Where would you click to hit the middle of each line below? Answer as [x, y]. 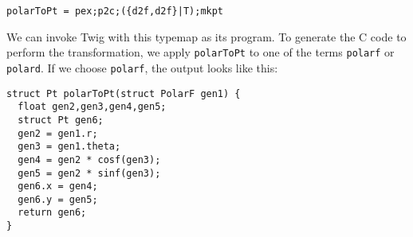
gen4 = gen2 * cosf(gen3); [89, 159]
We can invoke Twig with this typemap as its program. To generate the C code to [206, 36]
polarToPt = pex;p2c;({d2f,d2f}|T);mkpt [115, 11]
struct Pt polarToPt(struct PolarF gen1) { [124, 93]
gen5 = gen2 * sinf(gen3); [89, 173]
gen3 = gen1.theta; [69, 147]
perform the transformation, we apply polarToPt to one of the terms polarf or [201, 52]
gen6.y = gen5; [58, 199]
